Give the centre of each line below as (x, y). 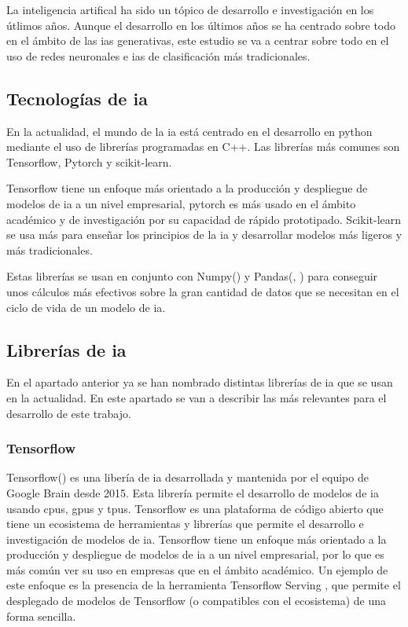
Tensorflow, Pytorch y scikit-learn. (89, 161)
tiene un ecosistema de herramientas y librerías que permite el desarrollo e (185, 524)
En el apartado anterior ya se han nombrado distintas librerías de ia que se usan (200, 382)
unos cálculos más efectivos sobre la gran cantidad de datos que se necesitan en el (203, 291)
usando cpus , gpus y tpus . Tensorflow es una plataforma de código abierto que (195, 508)
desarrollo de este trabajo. (69, 413)
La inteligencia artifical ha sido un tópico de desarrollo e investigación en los (190, 9)
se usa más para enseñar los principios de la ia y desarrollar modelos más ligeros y (204, 235)
